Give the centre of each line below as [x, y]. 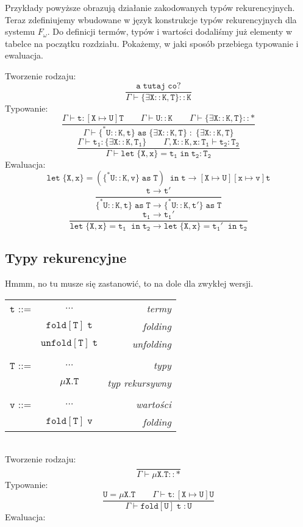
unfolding [151, 343]
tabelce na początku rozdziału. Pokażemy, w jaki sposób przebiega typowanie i [152, 43]
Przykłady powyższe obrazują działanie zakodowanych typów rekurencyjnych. [150, 7]
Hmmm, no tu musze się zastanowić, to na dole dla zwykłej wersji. [129, 283]
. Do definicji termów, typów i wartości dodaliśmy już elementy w [170, 31]
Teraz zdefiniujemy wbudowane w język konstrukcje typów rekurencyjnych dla [151, 19]
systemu [20, 31]
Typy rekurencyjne [66, 258]
